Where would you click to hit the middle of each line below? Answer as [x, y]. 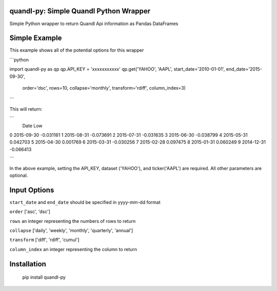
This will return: [26, 109]
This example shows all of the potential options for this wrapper [77, 50]
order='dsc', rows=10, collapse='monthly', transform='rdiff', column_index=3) [104, 88]
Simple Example [36, 38]
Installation [28, 264]
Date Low [33, 126]
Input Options [32, 190]
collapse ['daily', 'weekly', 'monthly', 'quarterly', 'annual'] [71, 230]
